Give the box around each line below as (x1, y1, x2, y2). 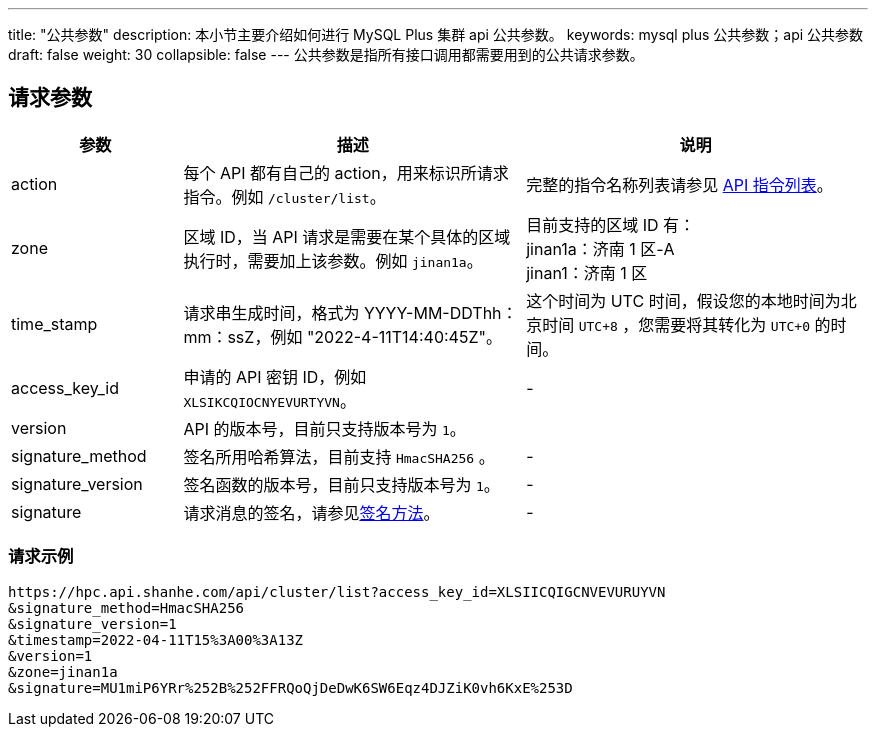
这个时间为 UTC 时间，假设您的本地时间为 (526, 290, 841, 311)
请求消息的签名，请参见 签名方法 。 (183, 502, 440, 523)
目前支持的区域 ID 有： (526, 214, 696, 235)
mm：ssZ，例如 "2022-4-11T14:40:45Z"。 (183, 326, 502, 347)
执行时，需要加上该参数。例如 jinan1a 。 (183, 250, 483, 271)
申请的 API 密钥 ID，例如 (183, 366, 367, 387)
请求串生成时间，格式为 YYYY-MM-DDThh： (183, 302, 518, 323)
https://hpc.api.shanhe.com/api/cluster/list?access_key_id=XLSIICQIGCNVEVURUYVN (8, 583, 666, 600)
